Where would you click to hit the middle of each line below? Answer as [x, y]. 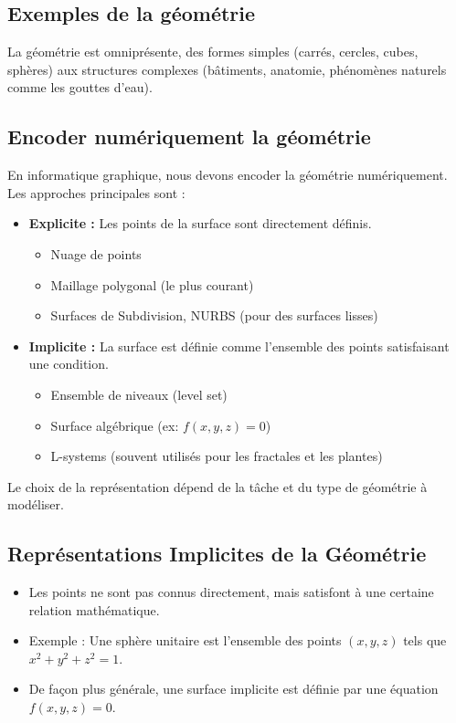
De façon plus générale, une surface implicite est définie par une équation [233, 689]
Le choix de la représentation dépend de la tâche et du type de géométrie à [217, 486]
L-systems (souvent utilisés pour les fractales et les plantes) [217, 456]
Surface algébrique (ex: [115, 425]
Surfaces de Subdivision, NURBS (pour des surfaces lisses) [214, 315]
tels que [425, 640]
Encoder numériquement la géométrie [189, 136]
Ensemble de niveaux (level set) [139, 394]
